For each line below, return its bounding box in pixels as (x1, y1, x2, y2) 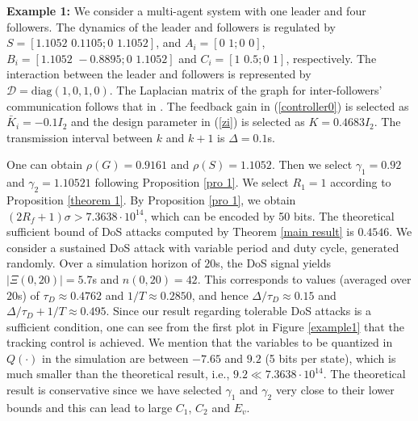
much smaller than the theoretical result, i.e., (6, 365, 230, 382)
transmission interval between (6, 128, 153, 145)
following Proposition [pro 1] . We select (94, 174, 289, 191)
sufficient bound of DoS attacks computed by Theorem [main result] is (6, 223, 354, 240)
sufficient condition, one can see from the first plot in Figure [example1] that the (6, 318, 404, 335)
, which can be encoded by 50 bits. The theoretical (144, 207, 395, 224)
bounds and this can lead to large (6, 398, 173, 415)
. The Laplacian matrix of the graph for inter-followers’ (109, 81, 382, 98)
